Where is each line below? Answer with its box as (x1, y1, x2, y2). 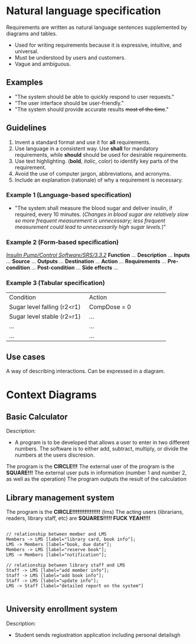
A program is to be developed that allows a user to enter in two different (14, 439, 190, 446)
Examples (6, 77, 43, 88)
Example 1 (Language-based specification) (6, 191, 132, 199)
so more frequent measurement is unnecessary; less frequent (14, 217, 165, 224)
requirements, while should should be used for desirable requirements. (14, 151, 188, 158)
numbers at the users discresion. (14, 451, 95, 459)
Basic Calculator (6, 412, 68, 422)
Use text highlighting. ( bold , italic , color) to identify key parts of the (14, 157, 178, 164)
